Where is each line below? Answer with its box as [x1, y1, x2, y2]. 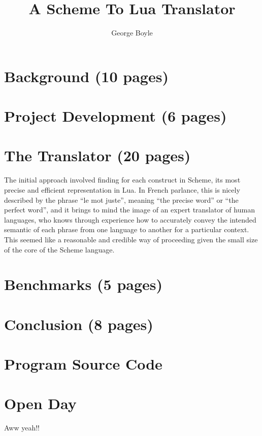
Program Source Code [4, 353, 162, 374]
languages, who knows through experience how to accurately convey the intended [4, 214, 256, 225]
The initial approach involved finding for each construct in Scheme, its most [4, 174, 241, 185]
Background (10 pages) [4, 65, 169, 86]
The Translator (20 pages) [4, 145, 191, 166]
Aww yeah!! [4, 422, 40, 433]
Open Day [4, 393, 77, 414]
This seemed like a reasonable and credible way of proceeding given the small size [4, 234, 258, 244]
